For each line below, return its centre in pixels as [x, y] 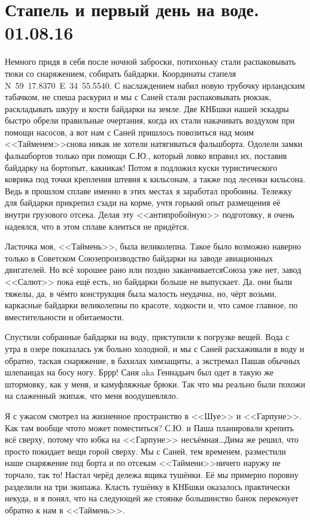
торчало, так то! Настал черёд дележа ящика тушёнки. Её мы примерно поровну [152, 474]
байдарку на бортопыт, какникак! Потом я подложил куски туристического [141, 167]
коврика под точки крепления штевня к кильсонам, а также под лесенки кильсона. [155, 179]
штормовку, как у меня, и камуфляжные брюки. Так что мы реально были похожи [155, 384]
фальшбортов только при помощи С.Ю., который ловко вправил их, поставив [146, 156]
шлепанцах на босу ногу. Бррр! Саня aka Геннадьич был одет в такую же [139, 372]
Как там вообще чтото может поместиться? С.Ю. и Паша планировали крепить [149, 427]
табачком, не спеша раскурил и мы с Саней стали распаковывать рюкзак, [138, 97]
